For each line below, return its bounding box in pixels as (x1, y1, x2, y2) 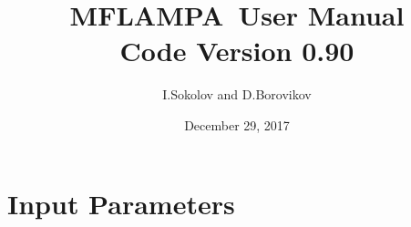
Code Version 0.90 (119, 32, 354, 69)
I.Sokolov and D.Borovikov (162, 85, 312, 104)
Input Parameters (7, 184, 235, 222)
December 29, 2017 (184, 115, 290, 134)
